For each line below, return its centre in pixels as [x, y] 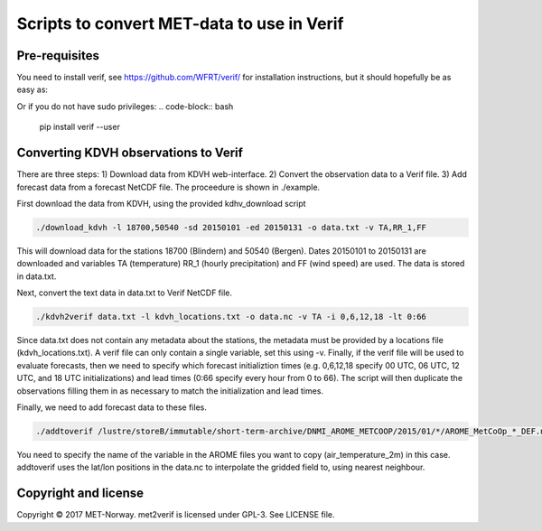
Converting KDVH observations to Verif [130, 153]
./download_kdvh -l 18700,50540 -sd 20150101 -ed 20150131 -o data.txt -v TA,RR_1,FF [231, 227]
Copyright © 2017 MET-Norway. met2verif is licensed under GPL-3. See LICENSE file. [176, 515]
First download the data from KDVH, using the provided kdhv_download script [161, 203]
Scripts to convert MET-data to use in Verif [180, 23]
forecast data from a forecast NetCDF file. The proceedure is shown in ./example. [168, 187]
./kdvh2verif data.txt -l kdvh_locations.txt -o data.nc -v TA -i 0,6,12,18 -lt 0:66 [231, 317]
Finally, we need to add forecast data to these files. [112, 407]
